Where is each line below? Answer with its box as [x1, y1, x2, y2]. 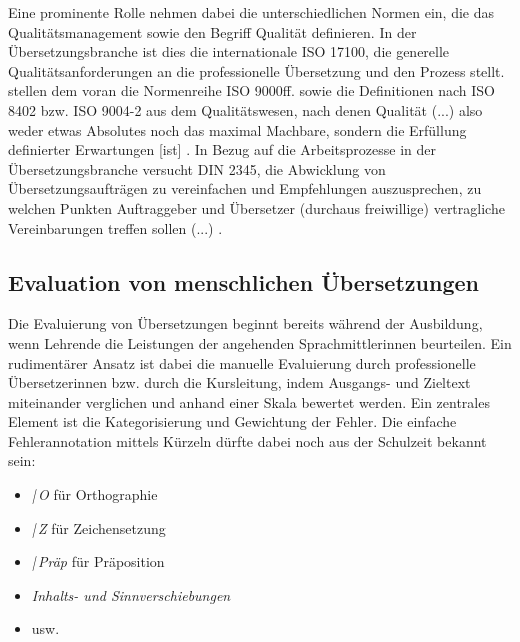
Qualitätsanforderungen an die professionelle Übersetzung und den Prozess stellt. [8, 60, 505, 81]
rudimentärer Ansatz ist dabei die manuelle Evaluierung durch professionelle [8, 352, 476, 373]
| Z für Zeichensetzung [31, 517, 166, 538]
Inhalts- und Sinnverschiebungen [31, 584, 231, 605]
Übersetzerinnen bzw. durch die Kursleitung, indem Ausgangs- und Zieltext [8, 372, 471, 393]
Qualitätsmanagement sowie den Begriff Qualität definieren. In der [8, 21, 417, 42]
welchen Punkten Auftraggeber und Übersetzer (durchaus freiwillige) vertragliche [8, 197, 505, 218]
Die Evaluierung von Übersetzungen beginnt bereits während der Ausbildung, [8, 313, 483, 334]
